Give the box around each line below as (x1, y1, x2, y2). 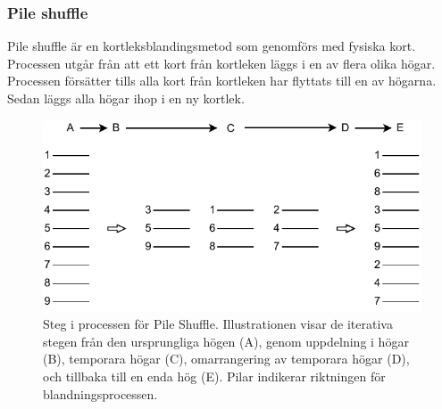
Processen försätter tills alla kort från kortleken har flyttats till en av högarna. (7, 71, 437, 90)
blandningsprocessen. (43, 384, 158, 403)
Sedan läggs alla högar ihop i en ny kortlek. (7, 89, 245, 107)
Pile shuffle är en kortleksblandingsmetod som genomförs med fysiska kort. (7, 37, 416, 55)
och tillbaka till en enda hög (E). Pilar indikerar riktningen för (43, 367, 386, 386)
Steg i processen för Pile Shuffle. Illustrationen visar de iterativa (43, 315, 393, 333)
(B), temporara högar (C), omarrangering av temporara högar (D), (43, 349, 410, 368)
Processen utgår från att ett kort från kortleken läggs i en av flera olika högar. (7, 53, 436, 72)
